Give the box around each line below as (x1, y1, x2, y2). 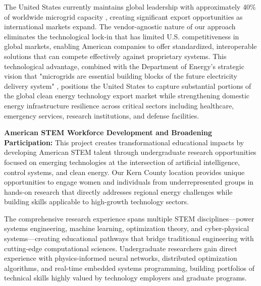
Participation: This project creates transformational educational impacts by (4, 137, 244, 147)
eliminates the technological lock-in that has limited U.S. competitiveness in (4, 31, 239, 41)
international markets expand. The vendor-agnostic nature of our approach (4, 21, 236, 32)
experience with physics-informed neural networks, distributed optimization (4, 253, 237, 263)
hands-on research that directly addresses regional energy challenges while (4, 186, 233, 197)
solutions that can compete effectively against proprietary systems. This (4, 50, 227, 61)
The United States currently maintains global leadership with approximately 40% (4, 2, 256, 12)
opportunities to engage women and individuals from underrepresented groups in (4, 177, 254, 187)
